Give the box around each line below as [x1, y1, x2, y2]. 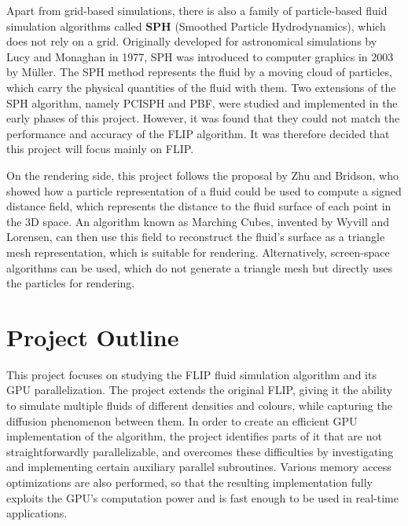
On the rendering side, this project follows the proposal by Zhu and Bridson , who [6, 166, 399, 183]
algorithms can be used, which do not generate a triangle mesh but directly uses [6, 259, 392, 276]
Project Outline [6, 320, 179, 352]
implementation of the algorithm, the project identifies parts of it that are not [6, 428, 382, 444]
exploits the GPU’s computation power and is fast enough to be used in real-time [6, 489, 399, 506]
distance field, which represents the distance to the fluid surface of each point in [6, 198, 391, 214]
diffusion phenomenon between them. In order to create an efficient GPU [6, 412, 358, 429]
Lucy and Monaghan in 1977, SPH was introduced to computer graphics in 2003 [6, 48, 394, 64]
